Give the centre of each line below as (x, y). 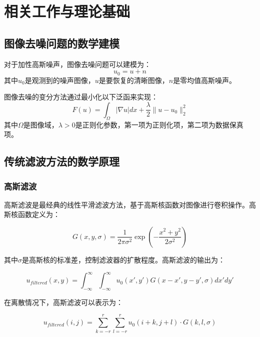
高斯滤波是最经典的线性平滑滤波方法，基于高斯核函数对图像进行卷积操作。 (126, 204)
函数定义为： (39, 214)
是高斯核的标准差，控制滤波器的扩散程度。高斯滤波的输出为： (123, 259)
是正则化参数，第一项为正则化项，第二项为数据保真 (159, 124)
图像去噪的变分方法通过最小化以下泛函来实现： (81, 97)
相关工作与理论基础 (67, 11)
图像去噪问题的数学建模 (62, 43)
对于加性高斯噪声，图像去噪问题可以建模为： (77, 64)
